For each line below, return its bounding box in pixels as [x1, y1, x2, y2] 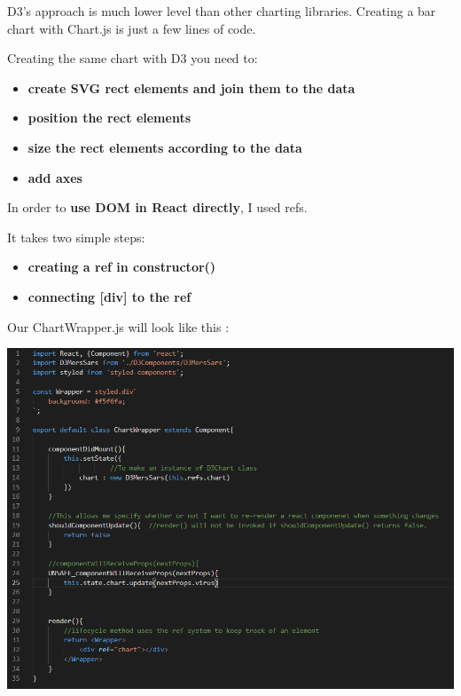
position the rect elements [27, 108, 191, 127]
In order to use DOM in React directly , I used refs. [7, 198, 308, 217]
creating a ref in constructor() [27, 257, 216, 276]
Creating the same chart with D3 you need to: [7, 49, 258, 67]
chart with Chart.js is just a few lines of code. [7, 19, 256, 37]
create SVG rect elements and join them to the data [27, 78, 356, 97]
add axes [27, 168, 82, 186]
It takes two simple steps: [7, 227, 145, 246]
